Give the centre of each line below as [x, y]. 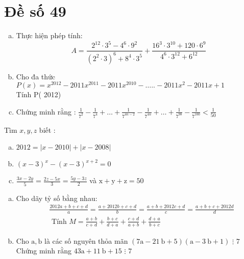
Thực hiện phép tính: [49, 35]
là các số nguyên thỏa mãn [86, 240]
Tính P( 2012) [39, 94]
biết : [47, 129]
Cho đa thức [36, 76]
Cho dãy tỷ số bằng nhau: [57, 198]
